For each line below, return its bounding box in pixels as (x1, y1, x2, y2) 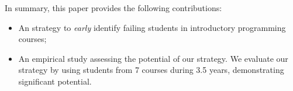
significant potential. (18, 75, 92, 87)
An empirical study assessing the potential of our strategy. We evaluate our (18, 52, 288, 64)
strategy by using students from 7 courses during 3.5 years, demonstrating (18, 64, 284, 76)
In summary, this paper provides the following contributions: (5, 2, 222, 13)
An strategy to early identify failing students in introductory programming (18, 21, 286, 33)
